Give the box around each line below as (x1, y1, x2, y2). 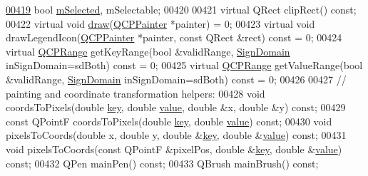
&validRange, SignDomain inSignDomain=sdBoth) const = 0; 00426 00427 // (6, 71, 347, 86)
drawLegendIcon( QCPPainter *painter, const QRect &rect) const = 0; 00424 (6, 30, 342, 45)
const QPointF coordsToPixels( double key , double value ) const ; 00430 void (6, 113, 332, 128)
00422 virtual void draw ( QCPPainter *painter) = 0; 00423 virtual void (6, 16, 315, 31)
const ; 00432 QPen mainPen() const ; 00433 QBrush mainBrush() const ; (6, 155, 319, 170)
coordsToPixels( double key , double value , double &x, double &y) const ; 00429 (6, 100, 346, 115)
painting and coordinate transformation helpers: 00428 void (6, 86, 265, 100)
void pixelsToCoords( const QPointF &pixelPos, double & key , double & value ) (6, 141, 342, 156)
